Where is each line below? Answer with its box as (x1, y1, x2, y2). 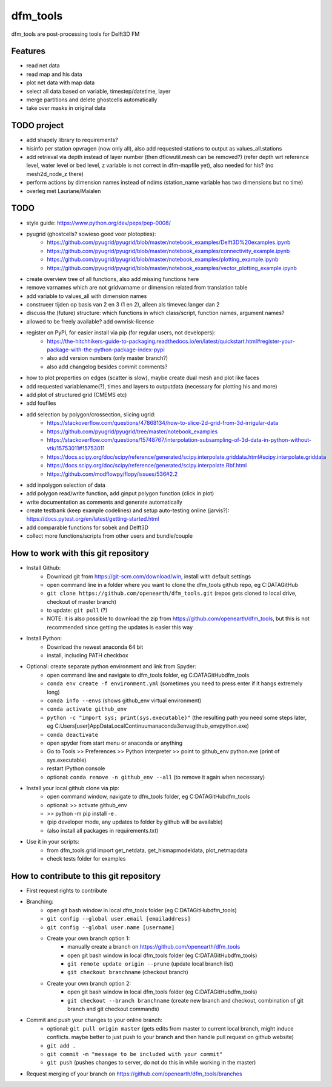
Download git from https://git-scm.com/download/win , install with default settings (47, 572, 251, 580)
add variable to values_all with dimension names (26, 292, 147, 300)
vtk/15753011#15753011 (47, 445, 105, 452)
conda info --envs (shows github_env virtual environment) (47, 697, 202, 704)
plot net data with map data (26, 79, 95, 86)
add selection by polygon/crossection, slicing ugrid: (26, 410, 156, 418)
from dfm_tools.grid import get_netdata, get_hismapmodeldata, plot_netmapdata (47, 847, 248, 854)
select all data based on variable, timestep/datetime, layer (26, 87, 171, 95)
